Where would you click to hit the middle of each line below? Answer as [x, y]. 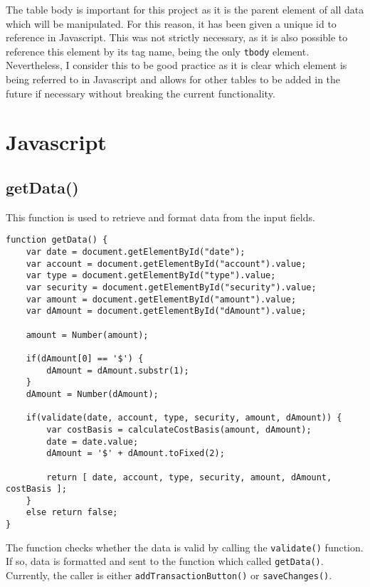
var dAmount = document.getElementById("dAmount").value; [166, 311]
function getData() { [57, 240]
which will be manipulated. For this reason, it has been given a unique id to [171, 23]
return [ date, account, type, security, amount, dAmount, [189, 477]
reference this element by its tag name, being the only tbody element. [158, 51]
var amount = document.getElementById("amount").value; [161, 299]
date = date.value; [92, 441]
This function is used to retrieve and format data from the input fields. [160, 217]
